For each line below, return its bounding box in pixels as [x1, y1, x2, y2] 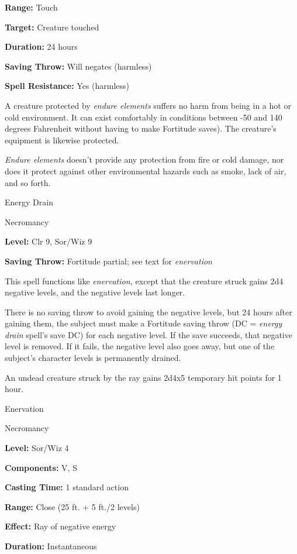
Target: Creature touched [5, 20, 99, 33]
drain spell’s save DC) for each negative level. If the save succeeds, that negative [5, 328, 292, 340]
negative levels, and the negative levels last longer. [5, 286, 185, 298]
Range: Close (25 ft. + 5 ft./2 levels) [5, 500, 140, 512]
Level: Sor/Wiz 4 [5, 442, 69, 454]
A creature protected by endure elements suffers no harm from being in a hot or [5, 99, 291, 111]
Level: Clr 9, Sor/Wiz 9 [5, 235, 92, 247]
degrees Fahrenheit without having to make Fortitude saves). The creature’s [5, 122, 277, 135]
